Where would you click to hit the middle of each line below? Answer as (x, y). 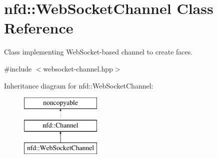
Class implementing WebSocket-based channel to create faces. (98, 52)
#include (18, 68)
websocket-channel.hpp (78, 68)
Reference (39, 28)
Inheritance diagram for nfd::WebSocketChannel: (79, 85)
